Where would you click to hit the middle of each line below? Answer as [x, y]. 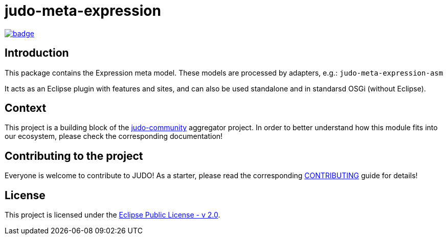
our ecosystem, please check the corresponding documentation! [114, 136]
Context [26, 108]
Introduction [37, 53]
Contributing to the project [74, 156]
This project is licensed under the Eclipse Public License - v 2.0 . [113, 215]
